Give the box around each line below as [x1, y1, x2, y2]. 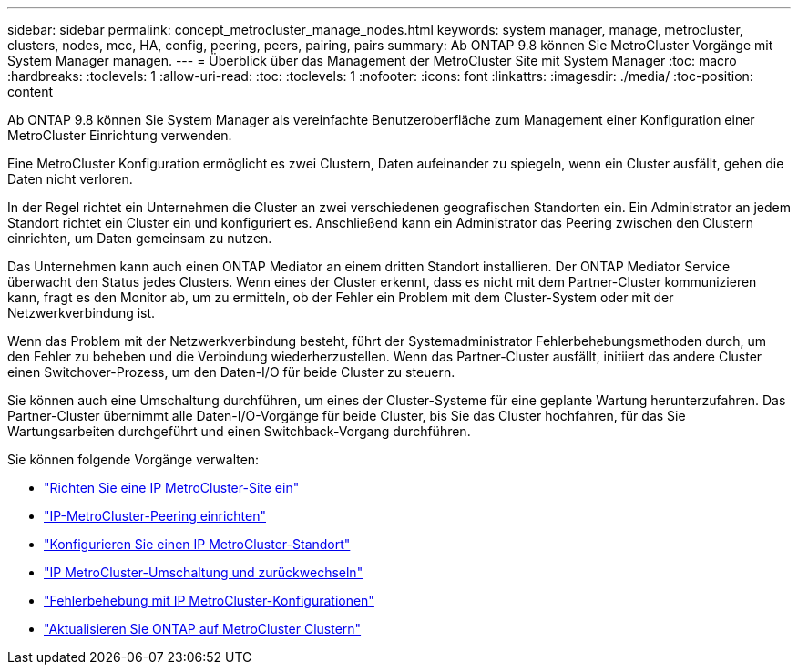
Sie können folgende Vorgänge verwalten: [7, 452, 260, 467]
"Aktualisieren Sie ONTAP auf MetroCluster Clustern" [44, 621, 362, 636]
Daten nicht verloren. [7, 171, 133, 187]
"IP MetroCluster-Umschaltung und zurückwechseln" [44, 565, 363, 580]
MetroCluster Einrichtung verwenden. [7, 127, 232, 143]
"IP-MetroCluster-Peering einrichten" [44, 508, 266, 524]
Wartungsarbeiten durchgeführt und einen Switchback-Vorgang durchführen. [7, 423, 471, 439]
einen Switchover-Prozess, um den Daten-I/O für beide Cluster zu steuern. [7, 364, 455, 380]
